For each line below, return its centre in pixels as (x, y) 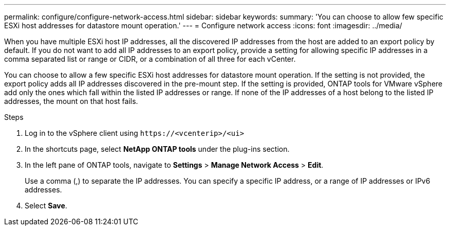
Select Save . (46, 206)
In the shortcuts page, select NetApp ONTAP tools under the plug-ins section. (157, 149)
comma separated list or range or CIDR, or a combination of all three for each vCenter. (150, 59)
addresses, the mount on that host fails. (71, 101)
